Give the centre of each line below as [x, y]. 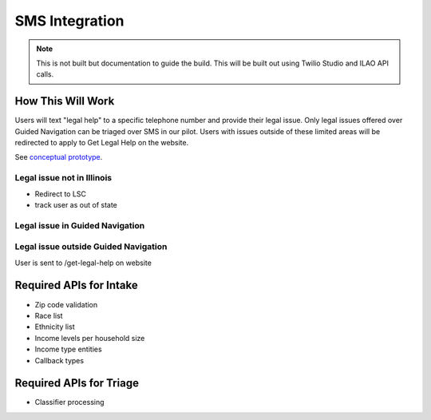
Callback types [59, 360]
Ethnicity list [55, 327]
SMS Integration [69, 21]
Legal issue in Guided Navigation [80, 225]
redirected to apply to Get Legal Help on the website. [102, 143]
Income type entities [69, 349]
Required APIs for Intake [77, 285]
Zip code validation [66, 304]
